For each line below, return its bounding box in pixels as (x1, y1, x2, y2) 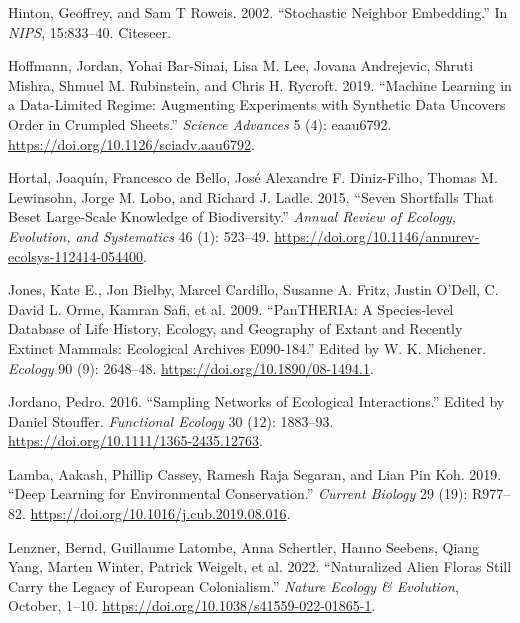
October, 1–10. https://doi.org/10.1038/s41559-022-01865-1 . (8, 595, 376, 616)
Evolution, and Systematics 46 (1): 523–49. (8, 225, 270, 246)
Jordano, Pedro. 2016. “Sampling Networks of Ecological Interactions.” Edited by (8, 391, 505, 412)
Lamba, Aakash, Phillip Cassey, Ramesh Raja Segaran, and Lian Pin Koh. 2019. (8, 463, 502, 484)
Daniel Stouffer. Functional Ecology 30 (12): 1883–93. (8, 410, 334, 431)
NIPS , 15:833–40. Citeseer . (8, 21, 172, 42)
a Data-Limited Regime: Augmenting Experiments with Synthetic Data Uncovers (8, 94, 506, 115)
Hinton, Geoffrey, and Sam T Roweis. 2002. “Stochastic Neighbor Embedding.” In (8, 2, 508, 22)
